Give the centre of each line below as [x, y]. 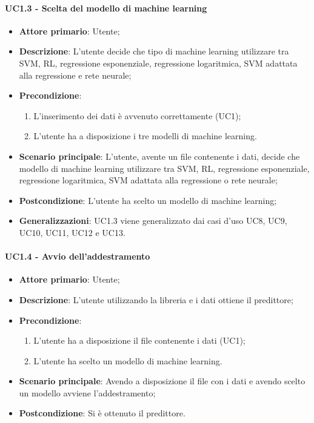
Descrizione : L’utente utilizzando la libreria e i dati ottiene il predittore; [156, 299]
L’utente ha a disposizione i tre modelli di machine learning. [145, 136]
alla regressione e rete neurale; [75, 75]
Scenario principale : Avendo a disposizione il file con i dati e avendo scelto [162, 381]
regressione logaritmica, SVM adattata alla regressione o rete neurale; [148, 180]
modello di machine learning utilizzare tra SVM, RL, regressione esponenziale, [164, 168]
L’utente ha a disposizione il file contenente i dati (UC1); [139, 340]
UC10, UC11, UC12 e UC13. [72, 232]
